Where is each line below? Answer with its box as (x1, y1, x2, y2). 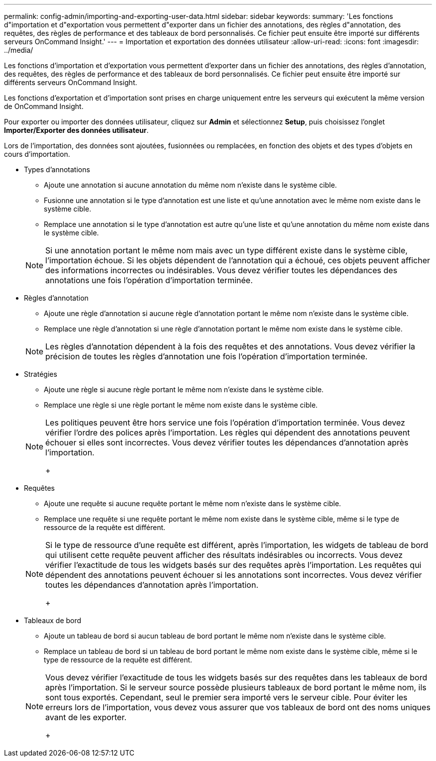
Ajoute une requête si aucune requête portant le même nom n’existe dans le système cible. (44, 499, 341, 508)
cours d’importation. (4, 150, 70, 158)
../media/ (4, 46, 33, 54)
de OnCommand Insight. (4, 102, 84, 110)
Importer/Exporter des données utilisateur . (4, 126, 149, 134)
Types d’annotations (24, 165, 90, 174)
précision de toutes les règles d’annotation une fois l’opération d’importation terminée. (45, 351, 368, 361)
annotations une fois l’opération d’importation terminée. (45, 275, 253, 285)
